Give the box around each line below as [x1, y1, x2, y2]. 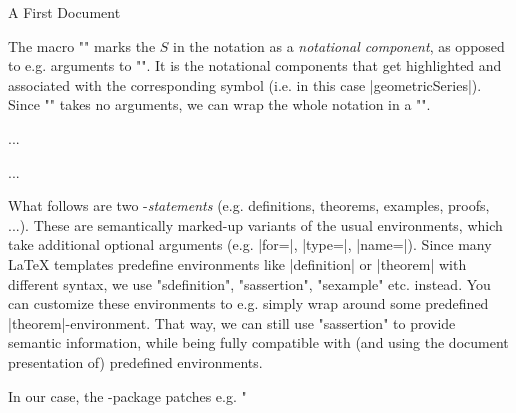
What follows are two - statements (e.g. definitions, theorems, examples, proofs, [8, 195, 490, 216]
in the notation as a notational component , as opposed [173, 35, 505, 56]
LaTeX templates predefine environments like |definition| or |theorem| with [8, 253, 467, 274]
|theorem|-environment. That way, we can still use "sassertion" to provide [8, 312, 456, 333]
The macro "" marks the [8, 35, 156, 56]
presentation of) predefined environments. [8, 351, 263, 372]
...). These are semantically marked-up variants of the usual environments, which [8, 214, 503, 235]
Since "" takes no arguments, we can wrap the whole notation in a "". [8, 94, 431, 115]
